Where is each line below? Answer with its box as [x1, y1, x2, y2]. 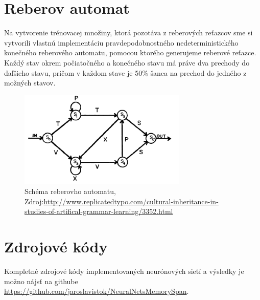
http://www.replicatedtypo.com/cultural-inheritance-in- [43, 196, 219, 206]
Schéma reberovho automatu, [25, 186, 116, 197]
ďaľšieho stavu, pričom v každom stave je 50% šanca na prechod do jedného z [4, 67, 247, 78]
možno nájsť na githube [4, 275, 78, 286]
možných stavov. [4, 77, 56, 88]
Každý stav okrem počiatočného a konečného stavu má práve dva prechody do [4, 57, 250, 68]
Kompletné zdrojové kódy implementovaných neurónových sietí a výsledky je [4, 266, 244, 276]
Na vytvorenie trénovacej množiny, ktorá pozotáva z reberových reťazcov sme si [4, 27, 253, 38]
